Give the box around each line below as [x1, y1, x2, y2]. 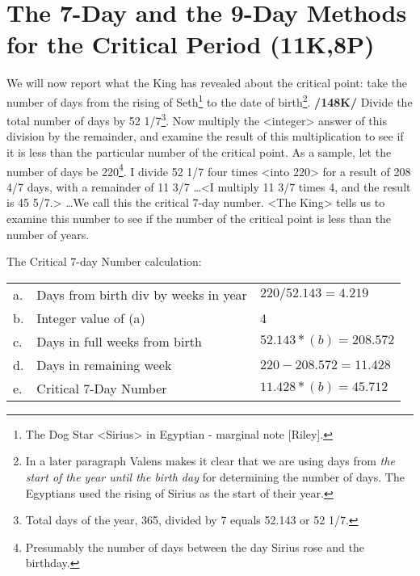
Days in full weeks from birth [36, 331, 202, 351]
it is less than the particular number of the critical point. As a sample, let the [6, 144, 392, 160]
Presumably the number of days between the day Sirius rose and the [25, 538, 364, 555]
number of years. [6, 225, 90, 242]
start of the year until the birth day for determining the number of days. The [25, 469, 405, 485]
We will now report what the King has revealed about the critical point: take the [6, 74, 408, 91]
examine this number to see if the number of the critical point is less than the [6, 210, 392, 227]
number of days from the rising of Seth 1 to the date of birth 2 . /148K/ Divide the [6, 90, 413, 110]
